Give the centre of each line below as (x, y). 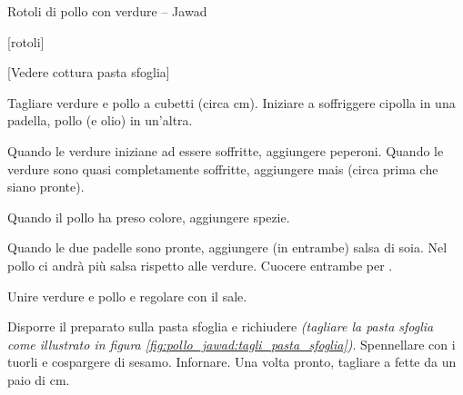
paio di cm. (39, 379)
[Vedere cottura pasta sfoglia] (89, 72)
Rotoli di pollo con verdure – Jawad (107, 11)
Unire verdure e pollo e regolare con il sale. (127, 296)
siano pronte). (46, 187)
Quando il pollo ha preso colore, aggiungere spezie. (149, 217)
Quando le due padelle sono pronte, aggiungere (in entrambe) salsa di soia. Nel (227, 247)
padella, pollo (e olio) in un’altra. (100, 120)
